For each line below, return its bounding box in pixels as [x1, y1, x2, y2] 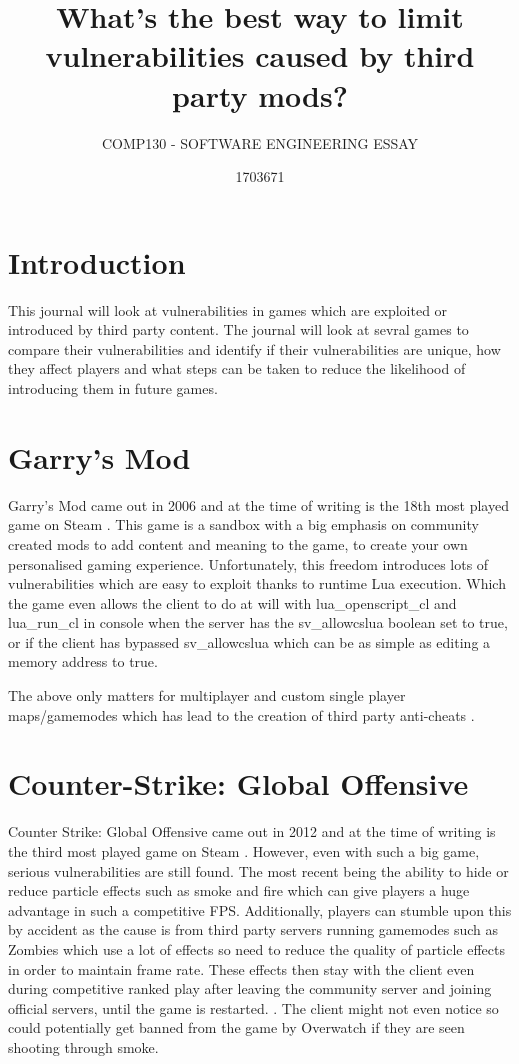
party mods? [172, 74, 348, 115]
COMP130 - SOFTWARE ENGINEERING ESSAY [101, 132, 419, 153]
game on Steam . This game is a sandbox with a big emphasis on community [8, 514, 479, 535]
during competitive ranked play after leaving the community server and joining [8, 978, 492, 999]
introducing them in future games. [8, 378, 218, 398]
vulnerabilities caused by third [45, 35, 475, 76]
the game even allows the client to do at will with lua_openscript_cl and [8, 592, 457, 613]
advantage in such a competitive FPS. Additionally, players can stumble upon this [8, 899, 512, 920]
